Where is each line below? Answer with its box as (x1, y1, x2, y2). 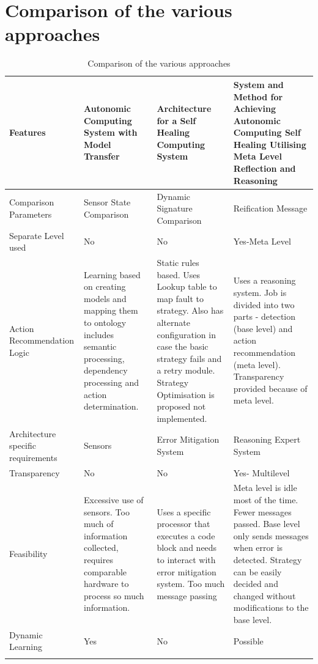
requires (83, 553, 113, 566)
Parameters (9, 207, 52, 220)
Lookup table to (157, 280, 217, 293)
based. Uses (157, 268, 201, 281)
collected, (83, 541, 119, 554)
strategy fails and (157, 352, 222, 364)
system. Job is (233, 286, 287, 298)
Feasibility (9, 547, 48, 560)
